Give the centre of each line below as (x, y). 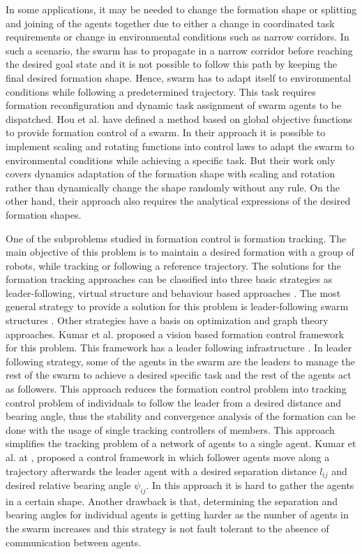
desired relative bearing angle (68, 485)
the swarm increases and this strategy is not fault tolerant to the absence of (167, 529)
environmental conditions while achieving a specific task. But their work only (171, 160)
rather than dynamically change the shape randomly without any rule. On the (173, 187)
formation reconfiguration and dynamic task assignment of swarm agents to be (174, 105)
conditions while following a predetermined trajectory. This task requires (161, 91)
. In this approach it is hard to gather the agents (250, 485)
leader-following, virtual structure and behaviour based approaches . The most (173, 292)
